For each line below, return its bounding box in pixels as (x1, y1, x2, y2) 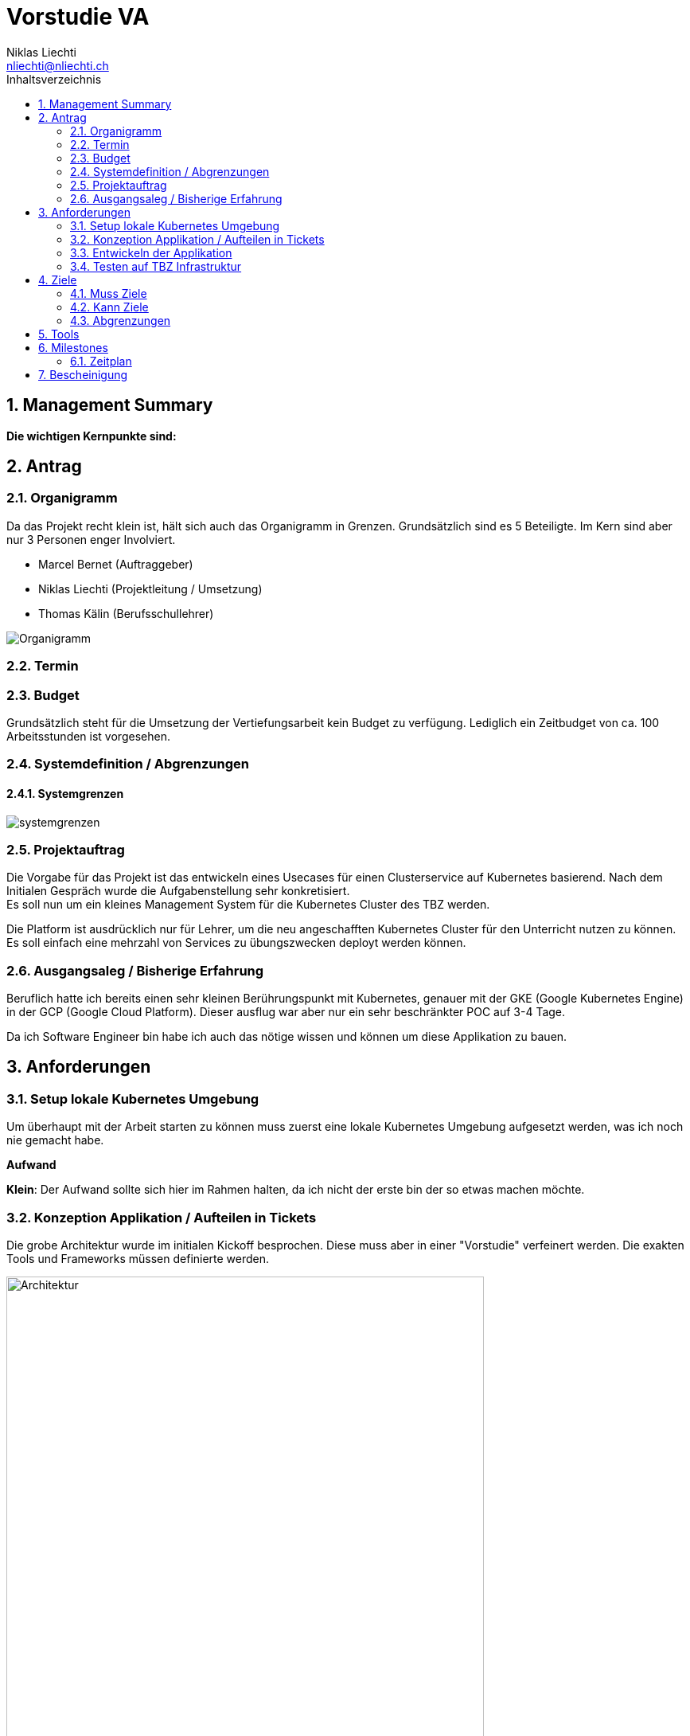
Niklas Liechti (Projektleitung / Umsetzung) (38, 581, 263, 596)
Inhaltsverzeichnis (6, 72, 102, 86)
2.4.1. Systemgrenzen (6, 786, 124, 800)
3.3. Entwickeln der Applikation (70, 245, 232, 260)
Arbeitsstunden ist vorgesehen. (6, 729, 170, 743)
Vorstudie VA (6, 3, 150, 30)
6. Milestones (38, 340, 108, 354)
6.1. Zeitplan (70, 354, 132, 368)
